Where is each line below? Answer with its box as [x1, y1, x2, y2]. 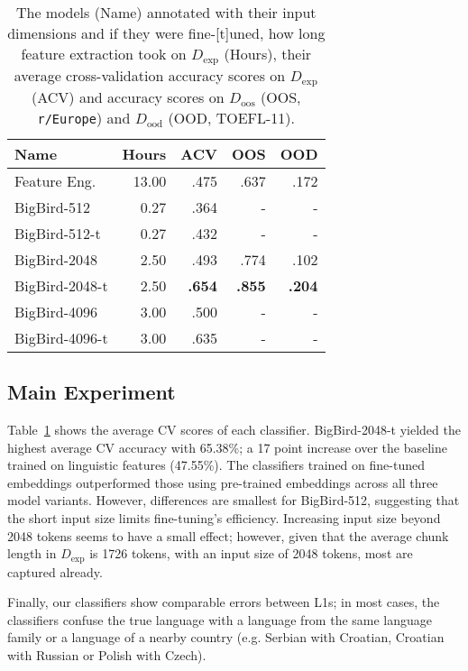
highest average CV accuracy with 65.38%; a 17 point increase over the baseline [7, 437, 447, 456]
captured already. [7, 562, 103, 581]
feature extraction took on [21, 43, 187, 64]
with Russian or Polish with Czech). [7, 646, 206, 665]
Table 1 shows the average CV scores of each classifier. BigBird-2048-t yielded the [7, 420, 461, 439]
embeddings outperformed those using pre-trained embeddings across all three [7, 473, 438, 492]
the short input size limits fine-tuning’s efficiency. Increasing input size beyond [7, 509, 441, 528]
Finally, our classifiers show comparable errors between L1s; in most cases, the [7, 593, 440, 611]
